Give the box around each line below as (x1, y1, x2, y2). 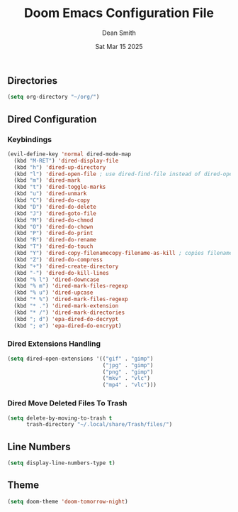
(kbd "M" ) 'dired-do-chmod (13, 217, 93, 224)
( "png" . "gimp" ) (102, 368, 154, 376)
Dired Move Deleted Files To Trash (7, 398, 127, 408)
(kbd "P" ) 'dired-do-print (13, 229, 93, 237)
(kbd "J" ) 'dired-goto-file (13, 209, 97, 217)
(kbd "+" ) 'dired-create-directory (13, 263, 119, 270)
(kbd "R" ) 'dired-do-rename (13, 236, 97, 244)
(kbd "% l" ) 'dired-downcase (13, 276, 100, 283)
